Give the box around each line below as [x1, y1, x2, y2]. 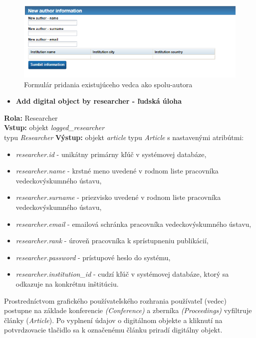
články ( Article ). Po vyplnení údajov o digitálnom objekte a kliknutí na [4, 315, 223, 325]
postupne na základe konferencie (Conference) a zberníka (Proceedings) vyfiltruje [4, 305, 252, 316]
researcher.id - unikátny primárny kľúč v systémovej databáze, [15, 149, 207, 159]
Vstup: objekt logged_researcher [4, 122, 105, 133]
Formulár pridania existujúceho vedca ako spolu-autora [24, 79, 193, 89]
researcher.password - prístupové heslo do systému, [15, 252, 171, 262]
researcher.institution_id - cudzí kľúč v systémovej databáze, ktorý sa [15, 269, 229, 279]
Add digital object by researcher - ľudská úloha [15, 96, 182, 106]
